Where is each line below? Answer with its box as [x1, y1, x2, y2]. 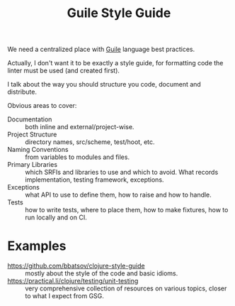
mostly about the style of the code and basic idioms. [25, 269, 178, 278]
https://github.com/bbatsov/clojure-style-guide [7, 261, 145, 271]
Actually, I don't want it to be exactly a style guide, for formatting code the [7, 59, 224, 67]
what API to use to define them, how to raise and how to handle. [25, 190, 212, 200]
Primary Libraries [7, 160, 58, 169]
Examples [7, 238, 67, 254]
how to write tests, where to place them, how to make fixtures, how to [25, 206, 229, 214]
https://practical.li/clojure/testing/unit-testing [7, 277, 139, 285]
